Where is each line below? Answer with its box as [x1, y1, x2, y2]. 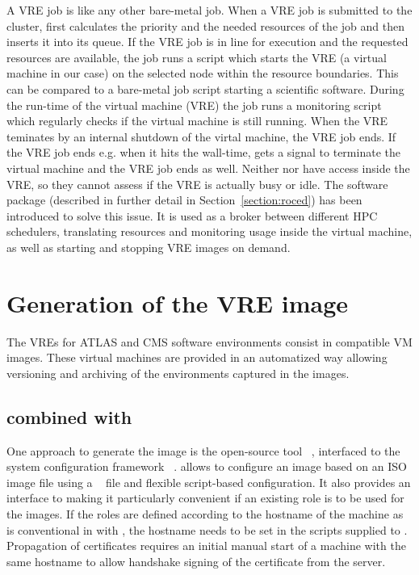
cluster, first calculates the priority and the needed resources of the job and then [6, 17, 404, 34]
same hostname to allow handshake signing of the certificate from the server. [6, 552, 386, 569]
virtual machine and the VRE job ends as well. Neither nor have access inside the [6, 159, 410, 176]
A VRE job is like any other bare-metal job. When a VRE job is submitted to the [6, 2, 413, 18]
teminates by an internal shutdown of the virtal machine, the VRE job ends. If [6, 128, 396, 145]
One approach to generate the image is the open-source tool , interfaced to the [6, 442, 400, 459]
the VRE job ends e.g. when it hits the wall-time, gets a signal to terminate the [6, 144, 400, 161]
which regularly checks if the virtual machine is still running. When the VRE [6, 112, 388, 129]
